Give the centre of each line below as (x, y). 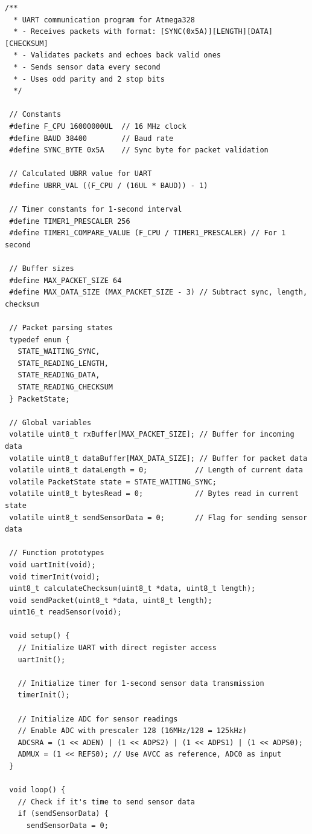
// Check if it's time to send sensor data (106, 802)
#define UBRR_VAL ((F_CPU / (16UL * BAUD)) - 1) (109, 185)
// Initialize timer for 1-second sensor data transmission (141, 683)
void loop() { (37, 790)
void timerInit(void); (55, 577)
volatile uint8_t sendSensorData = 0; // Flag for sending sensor (158, 517)
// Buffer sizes (42, 269)
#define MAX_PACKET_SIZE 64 (65, 280)
